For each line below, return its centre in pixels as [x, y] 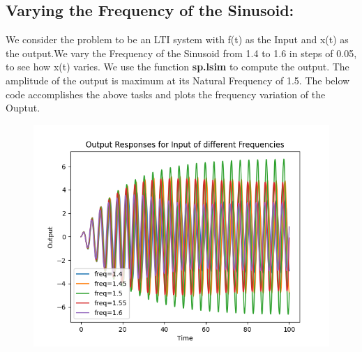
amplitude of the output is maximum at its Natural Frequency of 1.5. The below [178, 80]
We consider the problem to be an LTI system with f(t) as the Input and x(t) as [177, 39]
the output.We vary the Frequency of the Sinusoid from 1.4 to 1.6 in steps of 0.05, [181, 53]
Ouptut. [23, 108]
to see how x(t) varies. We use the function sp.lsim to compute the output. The [178, 67]
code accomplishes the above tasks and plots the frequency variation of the [166, 94]
